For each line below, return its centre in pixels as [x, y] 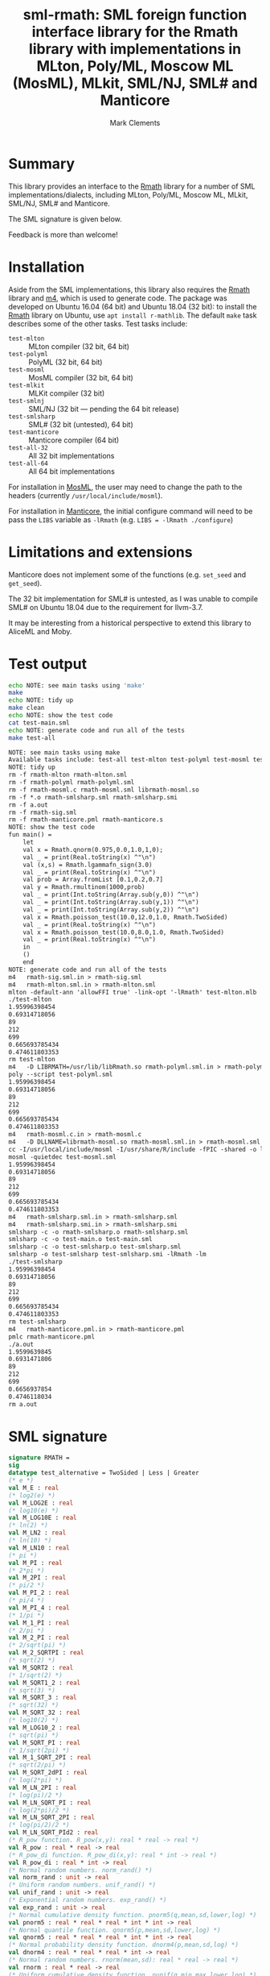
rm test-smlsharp [37, 1322]
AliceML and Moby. [40, 631]
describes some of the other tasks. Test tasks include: [98, 323]
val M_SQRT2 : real [41, 1667]
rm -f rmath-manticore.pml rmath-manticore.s [86, 820]
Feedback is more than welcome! [63, 235]
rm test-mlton [32, 1060]
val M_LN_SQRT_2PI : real [51, 1818]
